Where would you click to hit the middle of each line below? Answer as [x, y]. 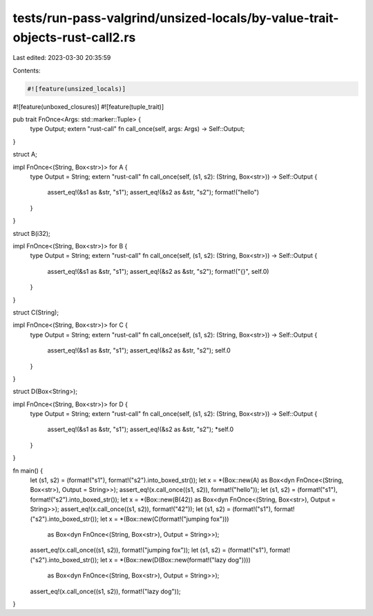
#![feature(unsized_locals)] [77, 89]
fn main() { [28, 470]
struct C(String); [36, 312]
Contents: [27, 70]
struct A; [25, 155]
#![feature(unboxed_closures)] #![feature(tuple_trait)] [88, 106]
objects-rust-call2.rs [74, 37]
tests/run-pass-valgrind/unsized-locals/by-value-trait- [176, 18]
